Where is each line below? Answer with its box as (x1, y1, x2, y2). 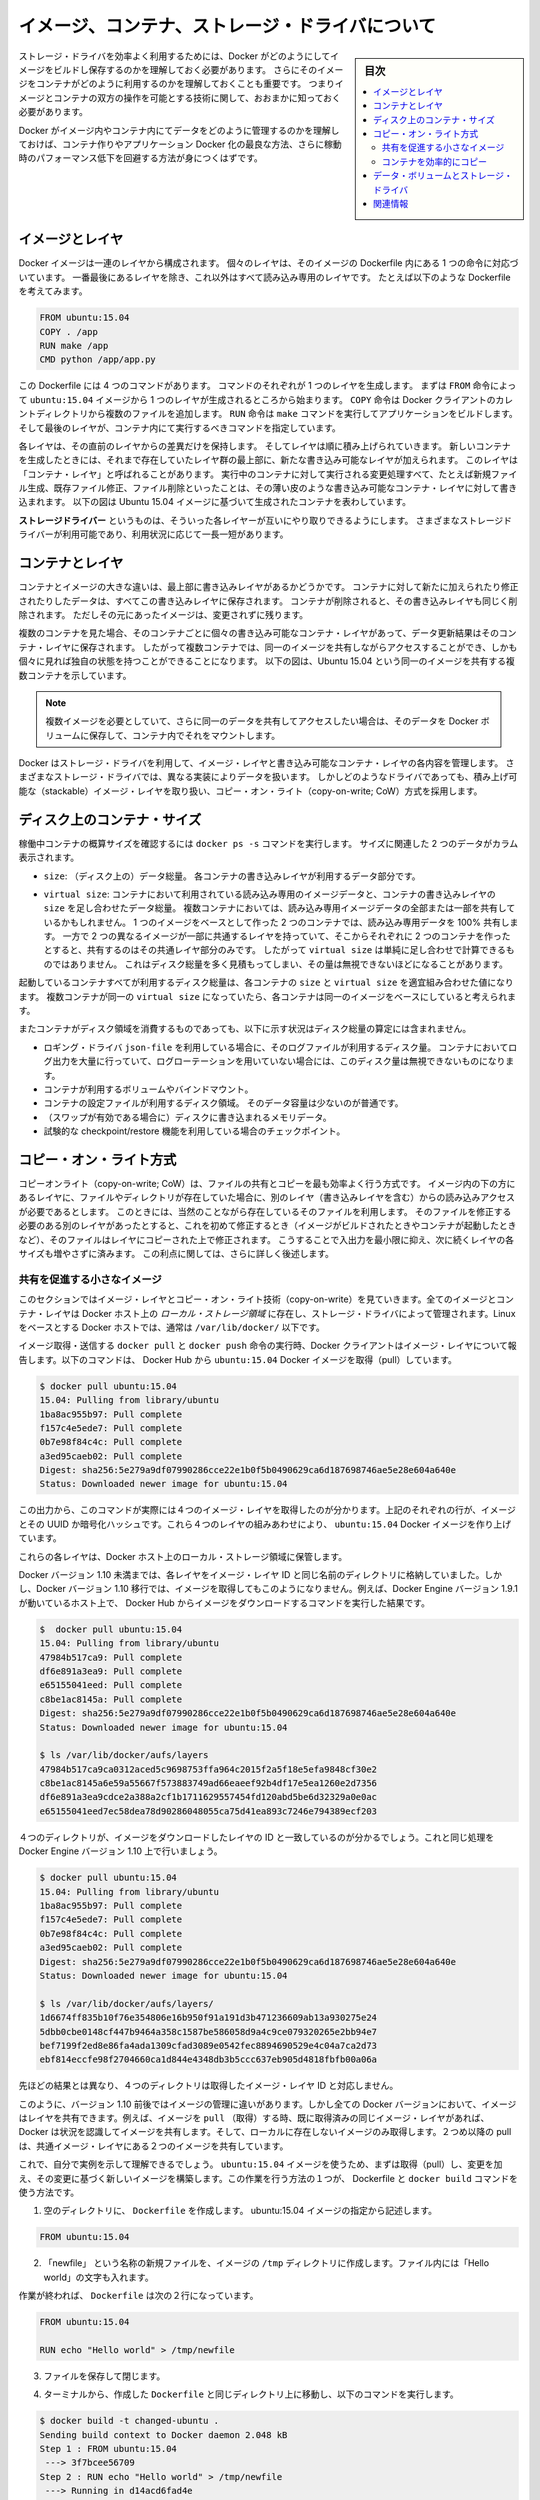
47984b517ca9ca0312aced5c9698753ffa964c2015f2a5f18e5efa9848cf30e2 (39, 1763, 378, 1775)
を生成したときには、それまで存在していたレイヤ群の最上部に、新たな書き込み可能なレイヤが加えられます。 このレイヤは (18, 454, 519, 466)
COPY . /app (39, 326, 99, 337)
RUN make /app (39, 340, 109, 351)
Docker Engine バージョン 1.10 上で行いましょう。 (18, 1845, 224, 1857)
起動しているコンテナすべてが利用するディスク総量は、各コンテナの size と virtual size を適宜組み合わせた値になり (18, 976, 514, 989)
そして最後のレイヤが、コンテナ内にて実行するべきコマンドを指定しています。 (18, 421, 342, 434)
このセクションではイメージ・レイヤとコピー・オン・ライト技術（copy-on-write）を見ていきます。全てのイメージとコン (18, 1293, 515, 1305)
